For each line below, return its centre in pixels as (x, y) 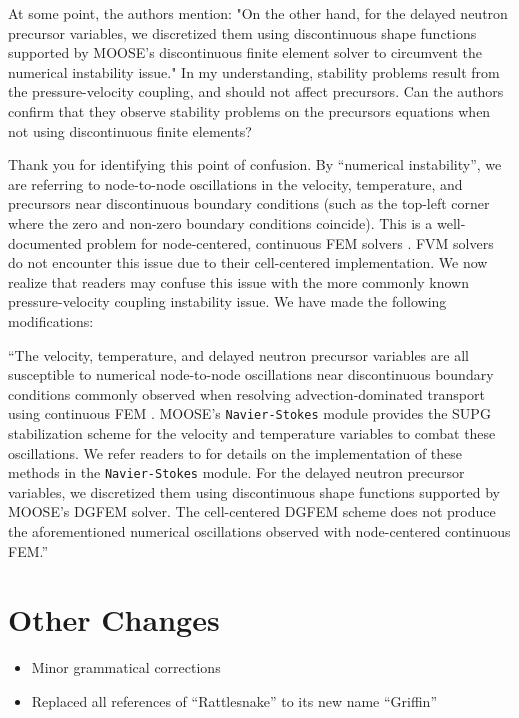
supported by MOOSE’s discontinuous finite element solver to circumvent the (245, 52)
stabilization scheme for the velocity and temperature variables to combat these (252, 432)
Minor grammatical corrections (126, 667)
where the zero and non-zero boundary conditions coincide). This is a (220, 222)
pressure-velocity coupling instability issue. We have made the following (227, 301)
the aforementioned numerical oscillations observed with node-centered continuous (259, 530)
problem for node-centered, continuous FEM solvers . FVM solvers (290, 242)
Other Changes (114, 619)
